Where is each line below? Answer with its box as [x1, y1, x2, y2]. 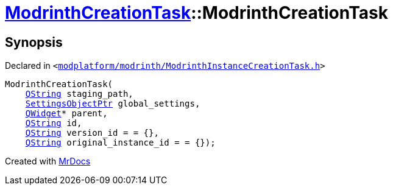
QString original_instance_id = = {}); [25, 138, 216, 148]
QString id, [25, 118, 82, 128]
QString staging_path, [25, 89, 133, 99]
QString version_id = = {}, [25, 128, 159, 138]
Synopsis [5, 34, 63, 50]
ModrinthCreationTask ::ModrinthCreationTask [5, 2, 388, 23]
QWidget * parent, [25, 108, 108, 119]
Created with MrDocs [5, 156, 91, 167]
